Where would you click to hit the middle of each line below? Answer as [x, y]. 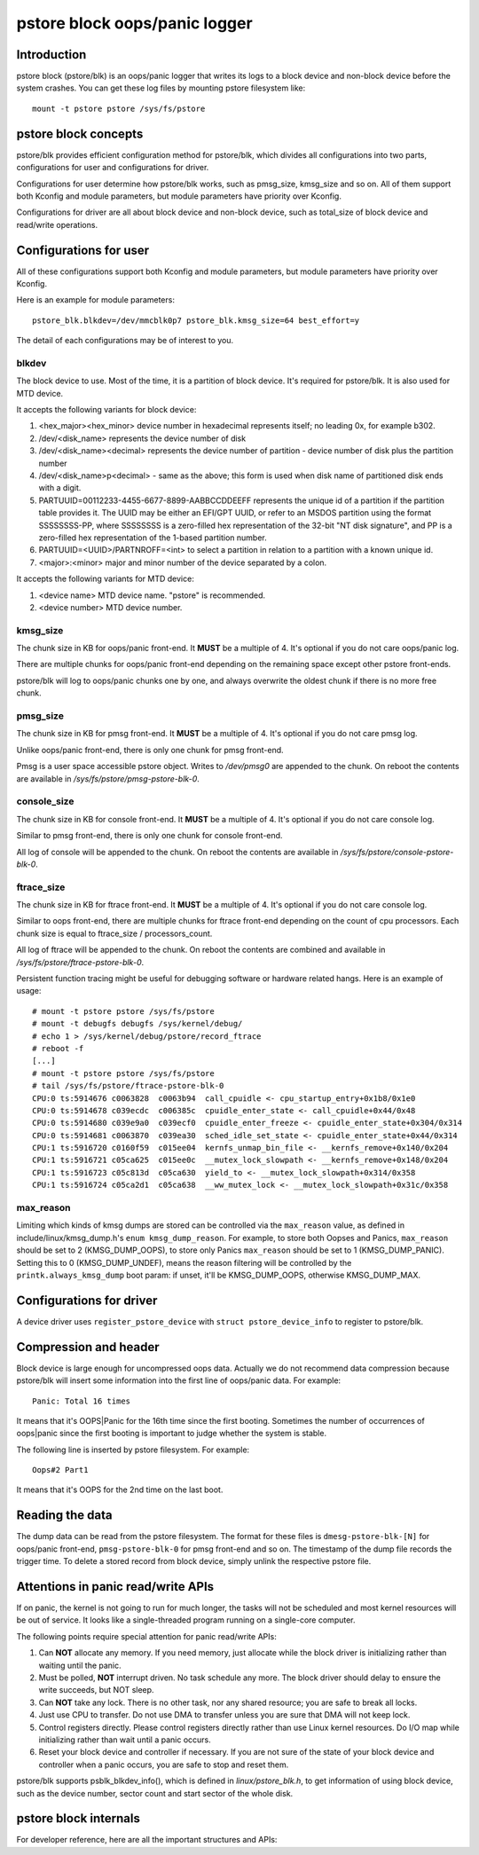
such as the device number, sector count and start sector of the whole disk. [155, 1793]
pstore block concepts [80, 134]
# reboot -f [58, 1048]
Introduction [51, 55]
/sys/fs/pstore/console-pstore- [397, 852]
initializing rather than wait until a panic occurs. [125, 1740]
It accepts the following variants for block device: [106, 410]
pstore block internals [79, 1819]
